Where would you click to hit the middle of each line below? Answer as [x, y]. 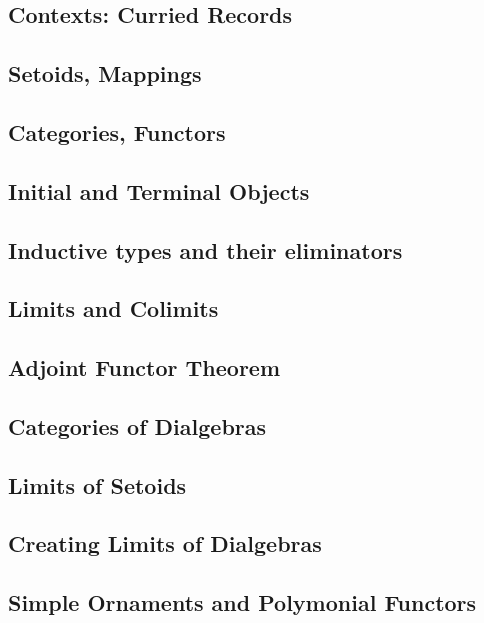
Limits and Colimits [113, 308]
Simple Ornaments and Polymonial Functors [242, 602]
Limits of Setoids [97, 484]
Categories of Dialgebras [137, 425]
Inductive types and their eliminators [205, 249]
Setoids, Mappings [105, 73]
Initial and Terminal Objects [159, 190]
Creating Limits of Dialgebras [165, 543]
